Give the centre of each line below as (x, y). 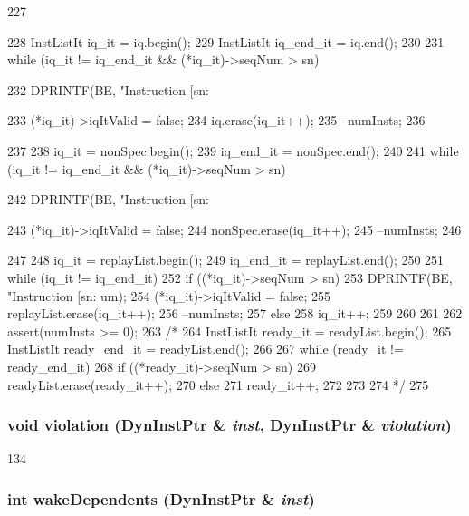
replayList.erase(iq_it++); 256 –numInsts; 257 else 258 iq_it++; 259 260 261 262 (235, 313)
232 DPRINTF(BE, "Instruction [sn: (108, 89)
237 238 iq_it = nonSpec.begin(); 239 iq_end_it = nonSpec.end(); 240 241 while (233, 150)
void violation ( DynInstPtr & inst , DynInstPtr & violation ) (230, 425)
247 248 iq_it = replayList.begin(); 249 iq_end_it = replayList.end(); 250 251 (226, 260)
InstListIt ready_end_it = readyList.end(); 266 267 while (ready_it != (206, 349)
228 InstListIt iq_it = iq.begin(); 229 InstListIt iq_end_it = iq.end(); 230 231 (226, 41)
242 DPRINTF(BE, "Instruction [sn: (108, 199)
